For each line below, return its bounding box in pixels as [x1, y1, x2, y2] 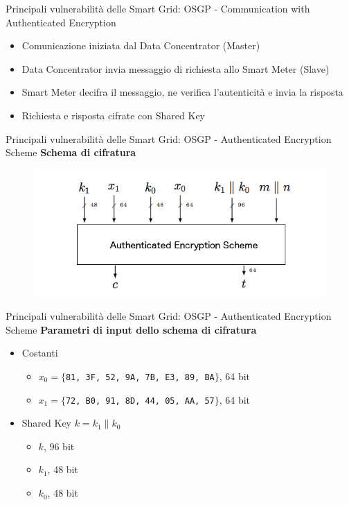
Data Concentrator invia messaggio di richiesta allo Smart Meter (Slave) [21, 61, 330, 76]
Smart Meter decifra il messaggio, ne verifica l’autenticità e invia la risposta [21, 85, 343, 99]
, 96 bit [43, 438, 75, 453]
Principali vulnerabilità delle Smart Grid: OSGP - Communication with [6, 1, 310, 15]
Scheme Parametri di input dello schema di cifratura [6, 322, 257, 336]
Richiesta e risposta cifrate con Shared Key [21, 108, 205, 122]
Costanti [21, 345, 58, 360]
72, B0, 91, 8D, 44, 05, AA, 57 [65, 395, 215, 406]
